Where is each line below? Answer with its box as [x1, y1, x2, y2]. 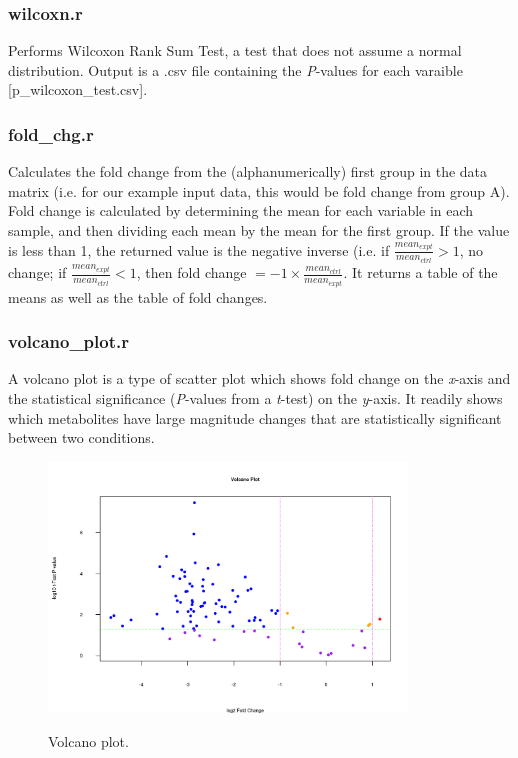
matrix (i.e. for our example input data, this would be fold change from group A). [8, 180, 510, 201]
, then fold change [136, 262, 247, 283]
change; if [8, 262, 67, 283]
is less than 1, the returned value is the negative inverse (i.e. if [8, 239, 390, 260]
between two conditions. [8, 427, 155, 448]
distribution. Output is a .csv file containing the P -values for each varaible [8, 59, 463, 80]
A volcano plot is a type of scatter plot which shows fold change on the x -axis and [8, 368, 511, 389]
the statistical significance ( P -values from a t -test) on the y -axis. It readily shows [8, 387, 503, 408]
